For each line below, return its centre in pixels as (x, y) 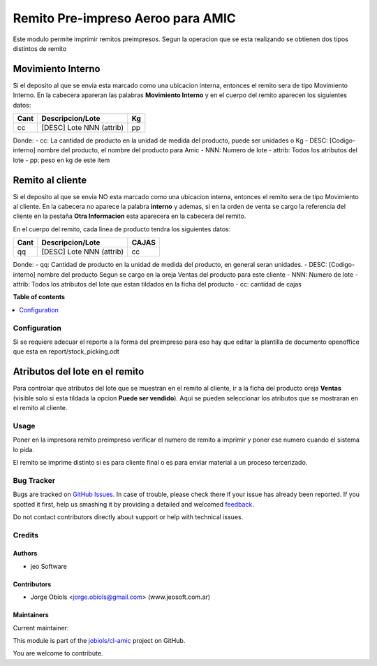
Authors (25, 553)
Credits (25, 535)
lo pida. (24, 449)
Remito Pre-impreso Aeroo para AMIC (125, 18)
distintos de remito (40, 48)
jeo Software (49, 566)
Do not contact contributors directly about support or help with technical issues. (128, 516)
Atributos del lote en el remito (79, 371)
